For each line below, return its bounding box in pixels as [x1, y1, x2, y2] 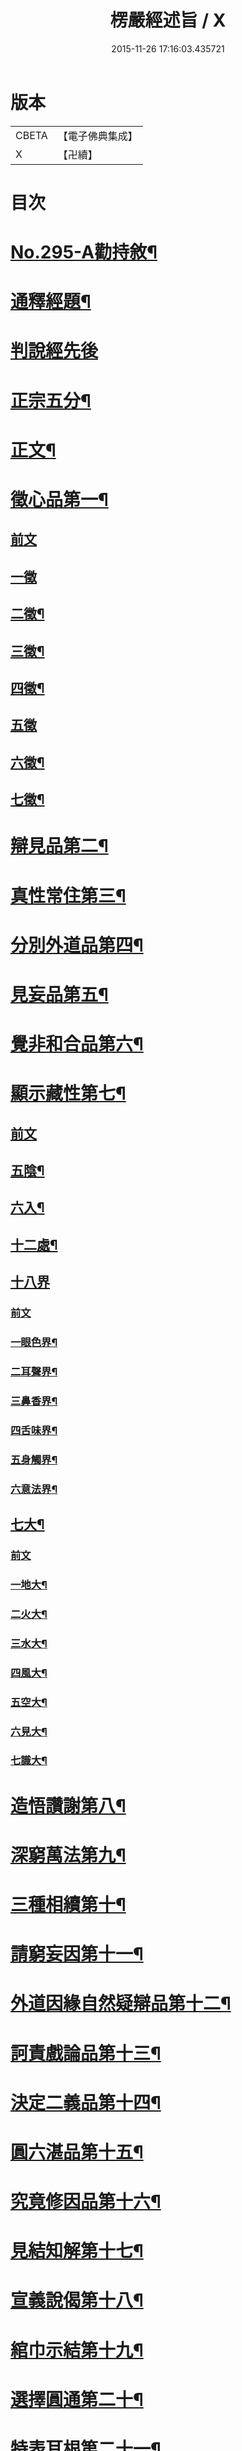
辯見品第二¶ [10, 835, 109, 858]
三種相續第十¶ [10, 1893, 127, 1916]
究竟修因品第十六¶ [10, 2191, 162, 2213]
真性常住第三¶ [10, 884, 127, 907]
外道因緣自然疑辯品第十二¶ [10, 1992, 232, 2015]
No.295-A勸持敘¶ [10, 241, 158, 264]
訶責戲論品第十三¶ [10, 2042, 162, 2065]
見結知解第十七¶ [10, 2240, 144, 2263]
